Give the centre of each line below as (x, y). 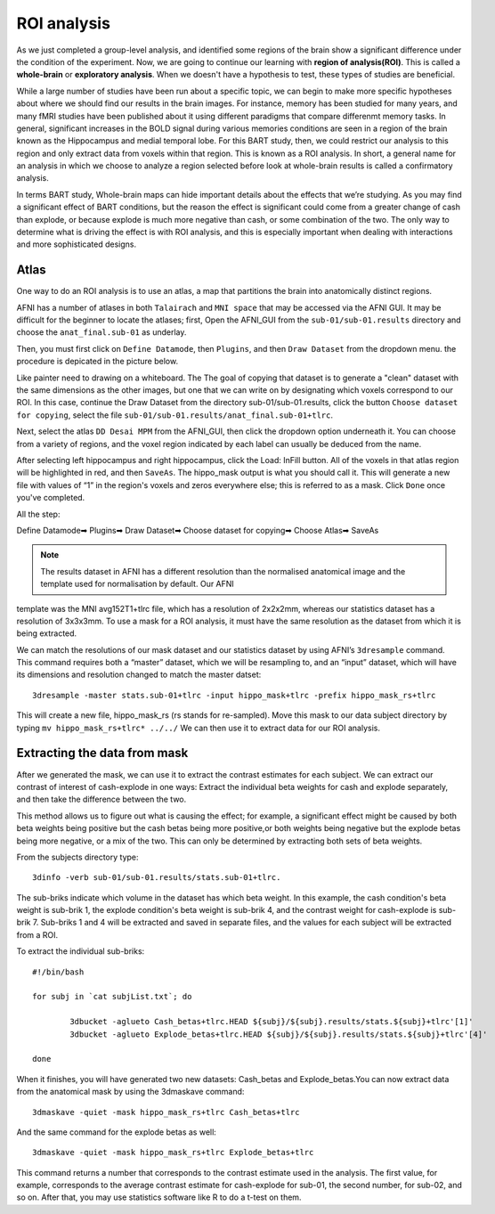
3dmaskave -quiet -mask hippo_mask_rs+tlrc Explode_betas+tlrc (173, 1153)
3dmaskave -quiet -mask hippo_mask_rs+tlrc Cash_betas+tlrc (166, 1112)
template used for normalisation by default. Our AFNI (138, 584)
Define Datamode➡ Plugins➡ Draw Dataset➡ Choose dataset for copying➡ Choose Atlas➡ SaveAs (198, 530)
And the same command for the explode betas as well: (117, 1132)
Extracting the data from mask (102, 753)
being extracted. (47, 633)
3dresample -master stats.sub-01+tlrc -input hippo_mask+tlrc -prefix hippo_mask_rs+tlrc (234, 695)
